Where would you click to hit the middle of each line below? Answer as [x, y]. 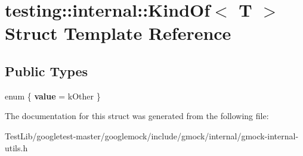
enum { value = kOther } [53, 96]
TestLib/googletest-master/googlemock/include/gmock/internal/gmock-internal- [152, 135]
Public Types [47, 71]
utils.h [16, 147]
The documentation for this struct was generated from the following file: [137, 116]
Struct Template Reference [118, 33]
